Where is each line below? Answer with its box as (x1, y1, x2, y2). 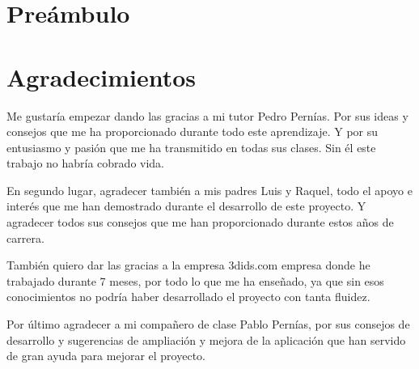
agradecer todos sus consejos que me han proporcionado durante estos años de (6, 214, 394, 231)
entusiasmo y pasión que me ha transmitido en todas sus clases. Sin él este (6, 138, 376, 155)
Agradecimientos (6, 60, 197, 93)
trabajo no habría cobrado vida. (6, 155, 165, 172)
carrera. (6, 229, 44, 246)
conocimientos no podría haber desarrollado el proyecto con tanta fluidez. (6, 288, 370, 305)
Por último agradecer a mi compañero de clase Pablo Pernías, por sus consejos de (6, 316, 410, 333)
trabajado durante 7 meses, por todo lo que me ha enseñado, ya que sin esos (6, 272, 384, 289)
